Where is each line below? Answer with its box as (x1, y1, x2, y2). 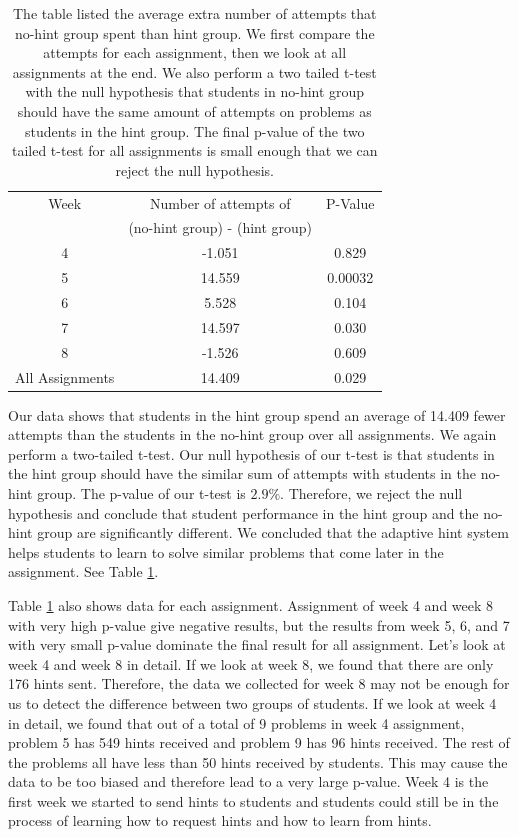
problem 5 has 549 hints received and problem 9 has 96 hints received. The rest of (8, 732, 510, 753)
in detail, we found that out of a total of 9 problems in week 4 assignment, (8, 712, 465, 733)
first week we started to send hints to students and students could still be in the (8, 790, 499, 811)
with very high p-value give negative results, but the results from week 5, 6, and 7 (8, 614, 510, 635)
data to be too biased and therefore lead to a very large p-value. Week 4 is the (8, 771, 489, 792)
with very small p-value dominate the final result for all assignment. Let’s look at (8, 634, 506, 655)
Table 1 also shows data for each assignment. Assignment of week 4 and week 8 (8, 594, 494, 615)
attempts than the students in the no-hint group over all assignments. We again (8, 424, 497, 445)
